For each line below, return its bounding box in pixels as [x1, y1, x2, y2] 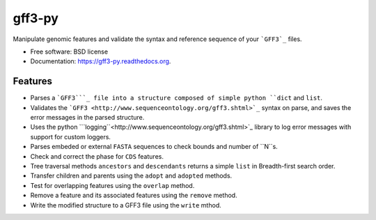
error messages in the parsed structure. [30, 113, 145, 122]
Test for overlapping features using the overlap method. [30, 181, 195, 189]
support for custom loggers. [30, 132, 111, 141]
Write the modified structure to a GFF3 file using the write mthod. [30, 201, 222, 209]
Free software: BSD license [30, 47, 108, 56]
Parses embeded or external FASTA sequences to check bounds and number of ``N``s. [30, 143, 278, 151]
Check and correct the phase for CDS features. [30, 152, 164, 160]
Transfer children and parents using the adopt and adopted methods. [30, 171, 233, 180]
